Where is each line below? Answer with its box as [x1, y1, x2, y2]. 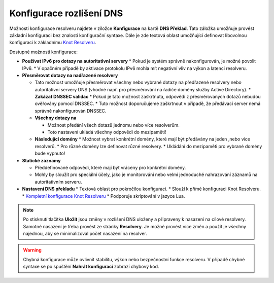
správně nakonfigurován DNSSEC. [35, 108, 107, 114]
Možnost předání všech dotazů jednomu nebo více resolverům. [47, 122, 180, 128]
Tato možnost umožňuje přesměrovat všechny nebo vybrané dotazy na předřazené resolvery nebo [35, 79, 242, 86]
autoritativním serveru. [35, 179, 82, 185]
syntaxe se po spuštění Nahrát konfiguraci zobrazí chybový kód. [23, 264, 159, 270]
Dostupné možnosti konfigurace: [9, 49, 78, 55]
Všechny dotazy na [35, 115, 77, 121]
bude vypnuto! [35, 150, 65, 157]
